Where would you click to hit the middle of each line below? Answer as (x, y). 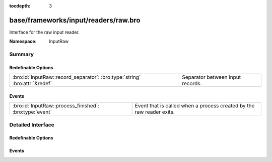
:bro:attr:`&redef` (32, 84)
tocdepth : (20, 6)
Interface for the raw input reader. (45, 32)
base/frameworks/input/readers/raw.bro (75, 20)
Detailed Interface (32, 124)
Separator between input (212, 77)
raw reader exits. (155, 112)
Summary (22, 54)
